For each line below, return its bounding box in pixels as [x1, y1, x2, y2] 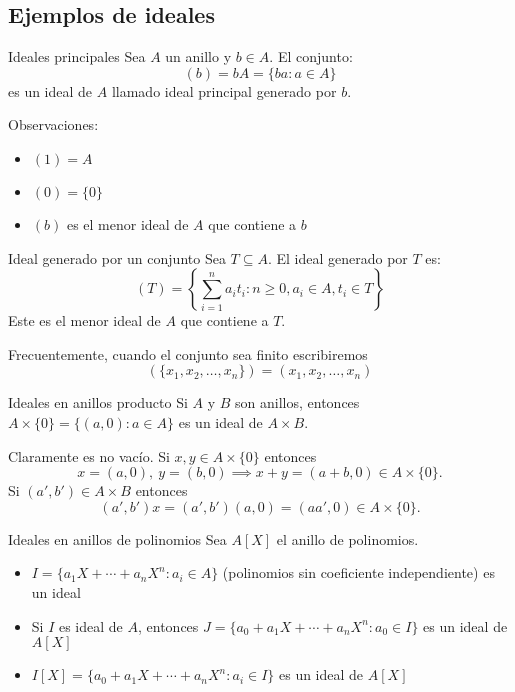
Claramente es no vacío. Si [8, 445, 170, 466]
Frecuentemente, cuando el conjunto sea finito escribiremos [8, 343, 368, 364]
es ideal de [58, 615, 123, 636]
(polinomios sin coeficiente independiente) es [222, 562, 495, 583]
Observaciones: [8, 114, 99, 135]
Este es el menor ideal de [8, 310, 161, 331]
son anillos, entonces [235, 392, 360, 413]
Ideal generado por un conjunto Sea [8, 247, 226, 268]
